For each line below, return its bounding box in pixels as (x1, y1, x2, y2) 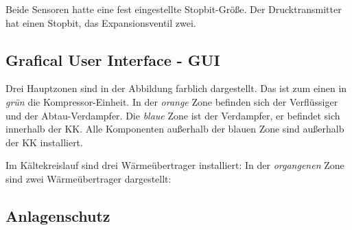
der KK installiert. (5, 135, 83, 149)
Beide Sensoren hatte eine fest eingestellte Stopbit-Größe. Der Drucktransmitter (5, 2, 342, 16)
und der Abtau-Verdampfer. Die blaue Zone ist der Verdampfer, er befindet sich (5, 108, 340, 122)
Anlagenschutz (5, 205, 110, 226)
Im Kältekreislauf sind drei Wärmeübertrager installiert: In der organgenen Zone (5, 158, 344, 172)
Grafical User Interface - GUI (5, 49, 220, 70)
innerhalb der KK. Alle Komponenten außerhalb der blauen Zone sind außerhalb (5, 122, 344, 136)
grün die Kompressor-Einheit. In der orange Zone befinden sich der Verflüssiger (5, 94, 338, 108)
